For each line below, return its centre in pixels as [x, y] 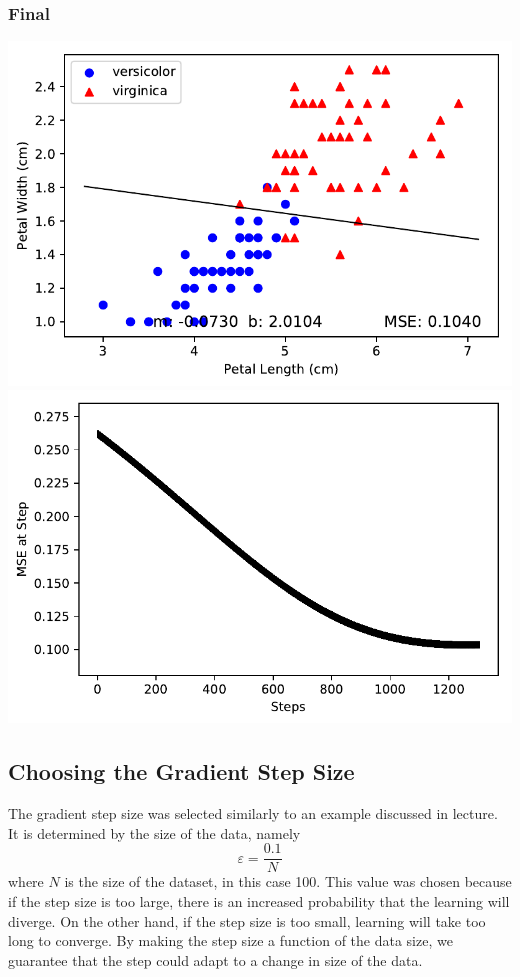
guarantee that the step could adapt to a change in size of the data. [215, 959]
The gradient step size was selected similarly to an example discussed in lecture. [253, 813]
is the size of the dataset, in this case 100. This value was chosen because [288, 881]
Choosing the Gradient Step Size [181, 771]
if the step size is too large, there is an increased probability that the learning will [259, 900]
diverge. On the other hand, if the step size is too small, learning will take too [247, 920]
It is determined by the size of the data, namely [154, 832]
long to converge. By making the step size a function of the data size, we [230, 940]
